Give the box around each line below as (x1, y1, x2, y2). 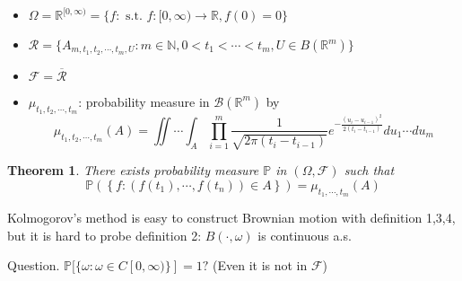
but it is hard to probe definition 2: (7, 225, 202, 244)
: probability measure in (78, 92, 210, 110)
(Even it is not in (213, 256, 308, 275)
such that (344, 161, 395, 180)
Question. (7, 256, 60, 275)
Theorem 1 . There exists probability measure (7, 161, 259, 180)
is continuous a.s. (257, 225, 352, 244)
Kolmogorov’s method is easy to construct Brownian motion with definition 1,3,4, (7, 208, 456, 227)
